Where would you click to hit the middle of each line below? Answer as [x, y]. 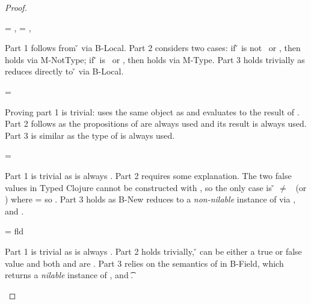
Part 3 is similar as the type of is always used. [90, 135]
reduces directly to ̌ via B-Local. [64, 71]
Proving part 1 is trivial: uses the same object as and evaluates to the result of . [152, 111]
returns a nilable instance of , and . [69, 275]
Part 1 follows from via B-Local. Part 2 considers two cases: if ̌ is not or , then [153, 48]
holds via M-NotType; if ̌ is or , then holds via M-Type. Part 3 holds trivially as [155, 59]
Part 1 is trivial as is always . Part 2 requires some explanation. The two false [148, 175]
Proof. [16, 7]
